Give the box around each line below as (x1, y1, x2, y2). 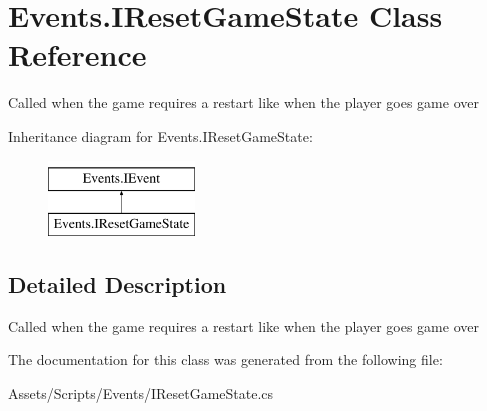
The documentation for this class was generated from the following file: (8, 349, 443, 370)
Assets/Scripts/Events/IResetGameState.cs (8, 383, 274, 404)
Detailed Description (8, 269, 227, 300)
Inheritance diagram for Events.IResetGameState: (8, 125, 313, 146)
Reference (8, 34, 147, 75)
